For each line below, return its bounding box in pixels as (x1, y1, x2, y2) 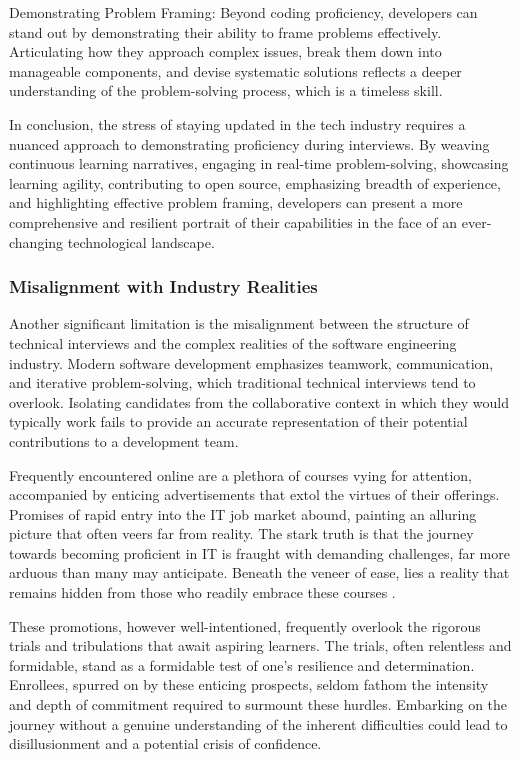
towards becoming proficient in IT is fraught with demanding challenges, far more (9, 542, 510, 563)
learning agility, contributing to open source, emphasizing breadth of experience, (9, 172, 501, 193)
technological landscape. (67, 231, 215, 252)
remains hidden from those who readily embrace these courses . (9, 582, 396, 603)
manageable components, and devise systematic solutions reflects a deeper (9, 60, 462, 81)
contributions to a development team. (9, 430, 239, 451)
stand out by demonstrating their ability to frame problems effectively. (9, 21, 442, 42)
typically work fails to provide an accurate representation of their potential (9, 411, 468, 432)
